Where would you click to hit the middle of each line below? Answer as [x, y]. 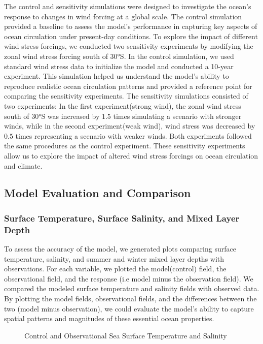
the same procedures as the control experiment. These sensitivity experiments [125, 146]
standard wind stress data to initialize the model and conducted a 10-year [119, 66]
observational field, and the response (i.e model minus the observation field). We [129, 278]
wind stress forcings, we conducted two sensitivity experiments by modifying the [129, 46]
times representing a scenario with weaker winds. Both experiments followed [134, 135]
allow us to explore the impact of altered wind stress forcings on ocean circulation [131, 155]
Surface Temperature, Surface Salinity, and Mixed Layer [122, 218]
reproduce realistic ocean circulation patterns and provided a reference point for [128, 86]
